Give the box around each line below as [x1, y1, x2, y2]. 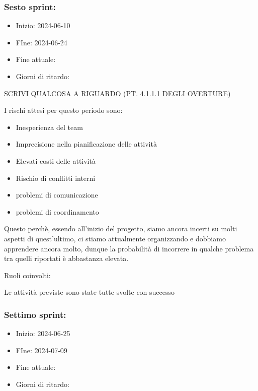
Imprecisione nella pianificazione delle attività [16, 139, 157, 149]
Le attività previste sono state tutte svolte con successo [4, 287, 175, 297]
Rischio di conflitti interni [16, 172, 96, 183]
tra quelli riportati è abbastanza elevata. [4, 253, 129, 264]
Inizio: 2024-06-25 [16, 328, 70, 339]
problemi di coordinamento [16, 206, 99, 217]
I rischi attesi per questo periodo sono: [4, 105, 123, 115]
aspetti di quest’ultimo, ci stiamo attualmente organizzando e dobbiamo [4, 233, 226, 243]
